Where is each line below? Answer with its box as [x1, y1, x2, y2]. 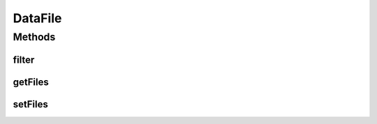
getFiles [13, 76, 49, 88]
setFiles [13, 98, 48, 110]
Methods [13, 31, 56, 43]
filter [13, 54, 35, 65]
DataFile [13, 10, 62, 26]
